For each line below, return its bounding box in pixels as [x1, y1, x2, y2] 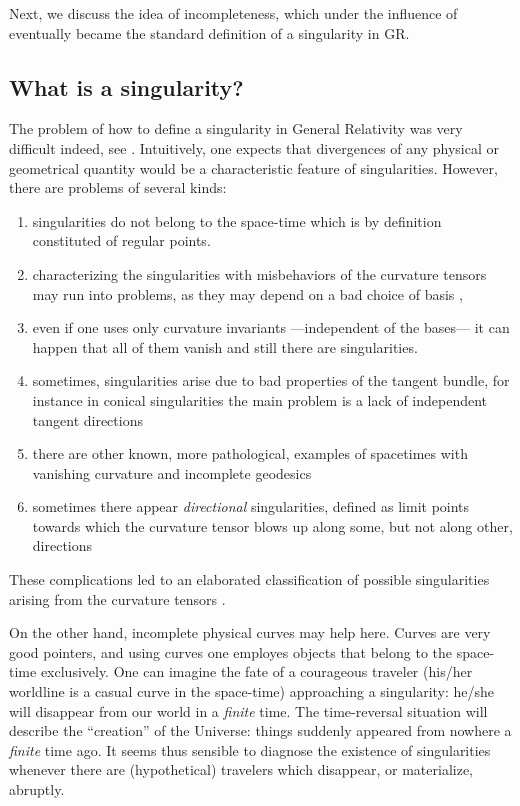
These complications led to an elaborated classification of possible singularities [9, 569, 490, 590]
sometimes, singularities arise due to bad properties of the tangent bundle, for [32, 370, 510, 391]
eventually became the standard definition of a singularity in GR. [9, 22, 410, 43]
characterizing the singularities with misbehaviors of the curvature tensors [32, 263, 487, 284]
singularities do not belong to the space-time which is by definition [32, 210, 442, 231]
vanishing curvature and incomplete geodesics [32, 462, 312, 483]
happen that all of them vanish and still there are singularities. [32, 336, 418, 357]
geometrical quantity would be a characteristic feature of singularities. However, [9, 157, 498, 178]
